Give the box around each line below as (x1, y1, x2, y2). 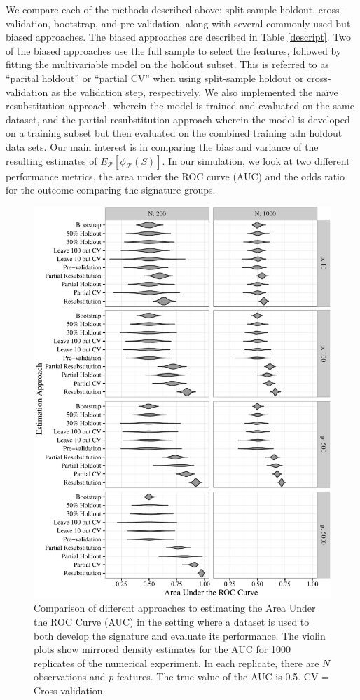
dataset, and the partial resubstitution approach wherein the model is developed (6, 112, 350, 126)
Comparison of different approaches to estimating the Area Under (34, 600, 316, 615)
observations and (34, 669, 106, 684)
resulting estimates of (6, 153, 97, 168)
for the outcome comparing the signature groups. (6, 182, 216, 197)
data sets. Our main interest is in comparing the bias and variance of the (6, 139, 319, 154)
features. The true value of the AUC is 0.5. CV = (116, 669, 330, 684)
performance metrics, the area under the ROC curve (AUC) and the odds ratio (6, 168, 345, 183)
